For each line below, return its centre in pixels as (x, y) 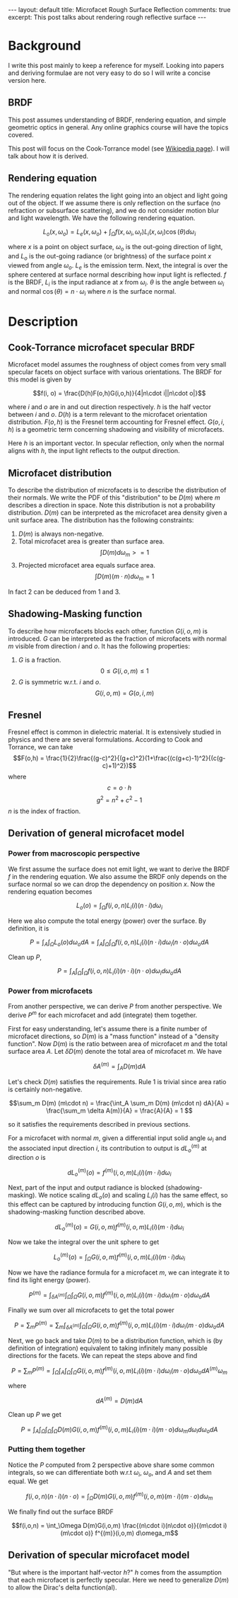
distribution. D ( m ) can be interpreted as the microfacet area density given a (118, 513)
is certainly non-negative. (45, 1089)
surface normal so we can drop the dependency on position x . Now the (112, 884)
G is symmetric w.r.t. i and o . (60, 682)
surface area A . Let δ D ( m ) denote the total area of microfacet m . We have (115, 1052)
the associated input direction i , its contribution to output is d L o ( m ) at (107, 1149)
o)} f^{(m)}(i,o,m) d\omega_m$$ (131, 1533)
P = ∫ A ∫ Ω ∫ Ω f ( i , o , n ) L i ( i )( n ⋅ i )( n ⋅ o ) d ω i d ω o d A (119, 972)
